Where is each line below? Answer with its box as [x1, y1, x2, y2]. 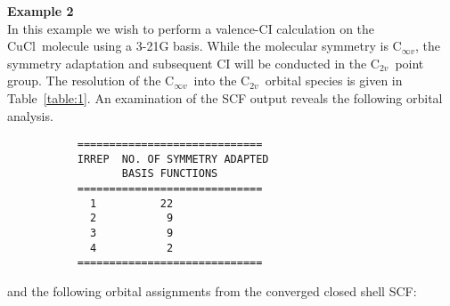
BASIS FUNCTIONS [121, 167, 218, 181]
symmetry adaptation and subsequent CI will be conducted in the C [7, 53, 380, 72]
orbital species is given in [265, 71, 403, 90]
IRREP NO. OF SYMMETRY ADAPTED [77, 152, 269, 165]
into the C [193, 71, 250, 90]
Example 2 [7, 2, 74, 20]
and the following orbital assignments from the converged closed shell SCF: [7, 282, 417, 301]
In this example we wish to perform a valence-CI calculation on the [7, 19, 375, 37]
